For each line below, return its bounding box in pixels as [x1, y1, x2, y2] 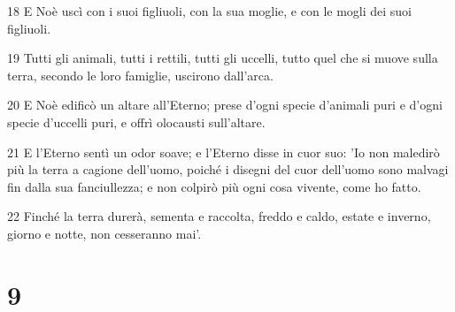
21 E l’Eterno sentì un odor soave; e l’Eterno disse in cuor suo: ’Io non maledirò [7, 142, 440, 161]
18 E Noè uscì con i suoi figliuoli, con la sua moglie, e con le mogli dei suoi [7, 2, 413, 19]
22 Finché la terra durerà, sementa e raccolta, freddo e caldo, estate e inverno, [7, 207, 431, 225]
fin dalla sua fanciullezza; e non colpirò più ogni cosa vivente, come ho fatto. [7, 177, 421, 195]
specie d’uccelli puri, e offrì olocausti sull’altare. [7, 112, 266, 131]
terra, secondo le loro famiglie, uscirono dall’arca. [7, 65, 274, 84]
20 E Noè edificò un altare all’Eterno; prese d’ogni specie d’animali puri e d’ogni [7, 95, 443, 114]
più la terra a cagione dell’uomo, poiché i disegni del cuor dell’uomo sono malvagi [7, 160, 449, 179]
